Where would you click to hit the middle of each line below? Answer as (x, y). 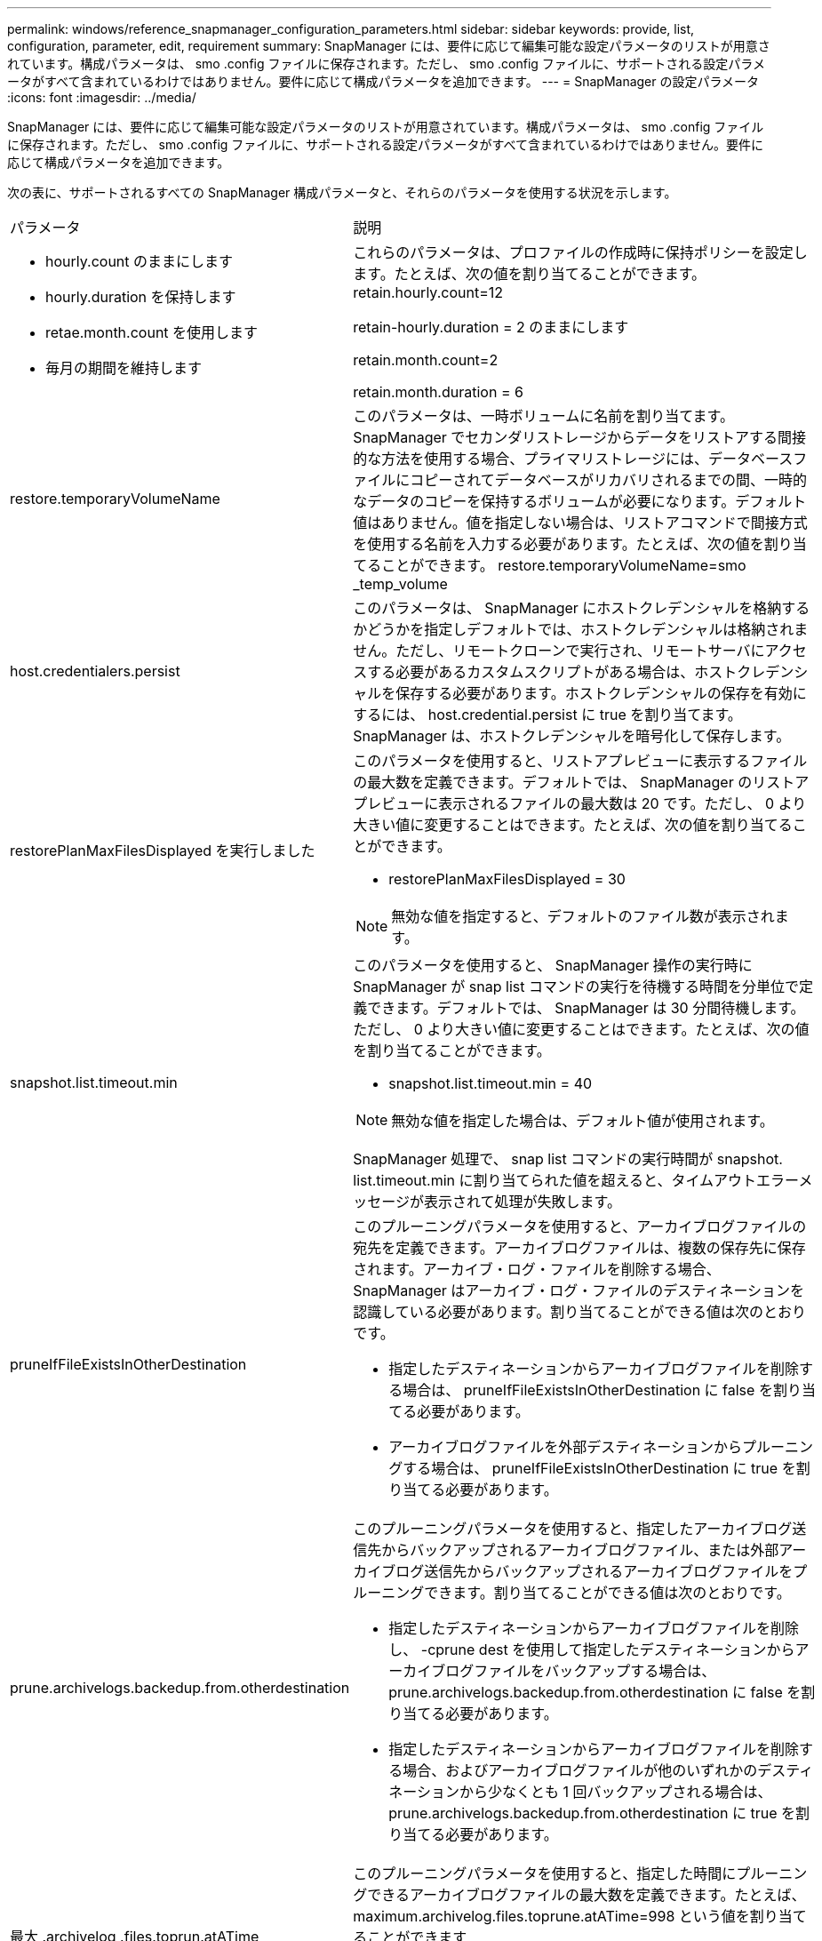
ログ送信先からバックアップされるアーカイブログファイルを (595, 1571)
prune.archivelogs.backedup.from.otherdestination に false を (595, 1692)
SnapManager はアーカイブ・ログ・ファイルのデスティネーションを (579, 1290)
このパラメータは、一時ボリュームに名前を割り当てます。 (543, 416)
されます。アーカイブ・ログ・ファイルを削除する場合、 (537, 1269)
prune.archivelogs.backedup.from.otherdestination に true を (592, 1813)
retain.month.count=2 (426, 360)
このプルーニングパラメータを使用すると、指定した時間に (545, 1873)
